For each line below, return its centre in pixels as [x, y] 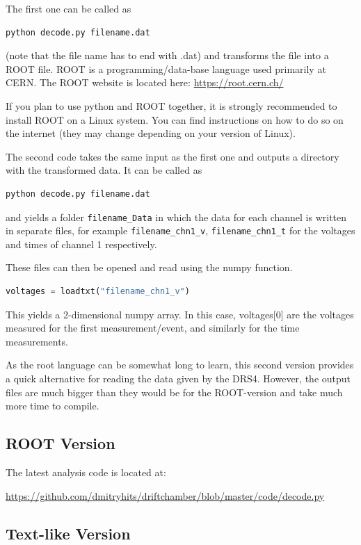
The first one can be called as [69, 8]
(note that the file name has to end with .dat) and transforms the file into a [167, 55]
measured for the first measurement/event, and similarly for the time [153, 328]
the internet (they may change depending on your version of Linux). [151, 133]
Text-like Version [68, 533]
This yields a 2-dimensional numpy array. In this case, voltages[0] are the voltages [180, 314]
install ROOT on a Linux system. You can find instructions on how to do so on [175, 119]
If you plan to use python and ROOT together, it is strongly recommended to [171, 105]
